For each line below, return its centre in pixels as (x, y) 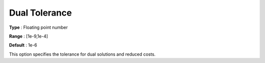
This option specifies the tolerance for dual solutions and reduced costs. (82, 54)
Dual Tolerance (40, 13)
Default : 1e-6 (23, 45)
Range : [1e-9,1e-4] (29, 36)
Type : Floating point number (39, 27)
